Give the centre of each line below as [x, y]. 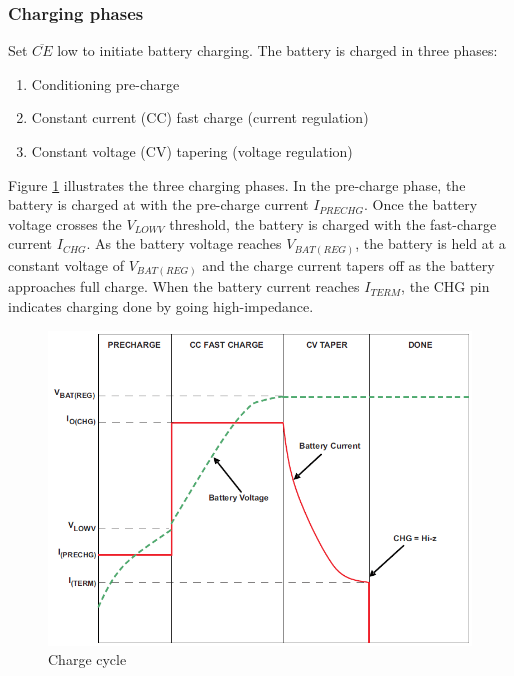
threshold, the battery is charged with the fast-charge [333, 223]
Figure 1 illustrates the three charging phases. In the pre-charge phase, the [237, 184]
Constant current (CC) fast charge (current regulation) [200, 117]
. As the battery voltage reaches [184, 243]
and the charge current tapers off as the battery [348, 264]
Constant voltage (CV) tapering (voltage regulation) [192, 151]
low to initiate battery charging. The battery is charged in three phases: [277, 50]
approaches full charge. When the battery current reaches [184, 286]
